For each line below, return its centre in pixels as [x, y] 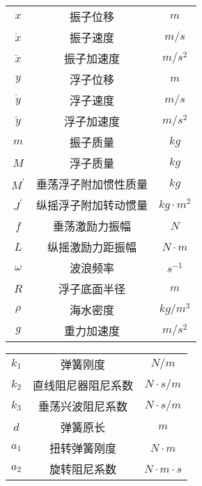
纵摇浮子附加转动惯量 [92, 205]
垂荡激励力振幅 [92, 226]
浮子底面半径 [92, 289]
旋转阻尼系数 [83, 469]
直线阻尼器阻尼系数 [83, 385]
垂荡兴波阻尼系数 [83, 406]
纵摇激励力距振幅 [92, 247]
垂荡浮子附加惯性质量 [92, 184]
